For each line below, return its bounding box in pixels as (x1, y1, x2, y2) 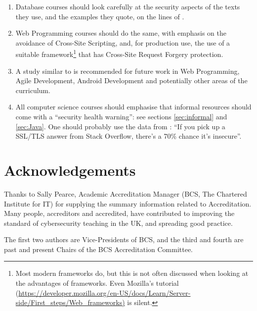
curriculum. (15, 85, 50, 95)
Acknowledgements (4, 159, 136, 180)
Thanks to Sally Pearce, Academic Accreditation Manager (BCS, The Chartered (4, 188, 247, 199)
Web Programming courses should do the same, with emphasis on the (15, 28, 226, 38)
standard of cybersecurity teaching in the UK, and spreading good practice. (4, 217, 233, 228)
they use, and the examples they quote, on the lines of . (15, 11, 184, 21)
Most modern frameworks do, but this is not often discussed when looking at (15, 268, 249, 278)
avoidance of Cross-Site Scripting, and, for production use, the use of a (15, 37, 230, 48)
